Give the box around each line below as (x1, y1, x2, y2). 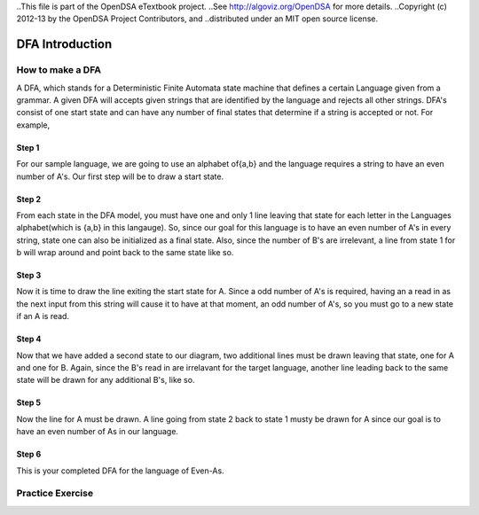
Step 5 (16, 397, 42, 408)
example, (16, 120, 51, 130)
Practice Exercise (16, 488, 93, 500)
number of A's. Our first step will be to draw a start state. (16, 171, 224, 182)
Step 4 (16, 333, 42, 345)
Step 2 (16, 193, 42, 204)
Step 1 (16, 142, 40, 152)
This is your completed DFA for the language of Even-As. (16, 465, 225, 476)
